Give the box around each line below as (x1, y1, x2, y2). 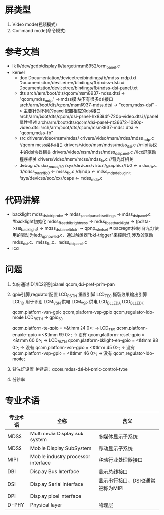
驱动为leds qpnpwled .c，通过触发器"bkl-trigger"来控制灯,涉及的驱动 (20, 232, 153, 239)
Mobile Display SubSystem (30, 445, 92, 452)
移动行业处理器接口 (98, 456, 143, 463)
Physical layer (30, 501, 62, 508)
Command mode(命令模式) (12, 27, 66, 33)
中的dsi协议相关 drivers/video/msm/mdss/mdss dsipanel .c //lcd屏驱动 (19, 149, 156, 156)
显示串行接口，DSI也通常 (98, 477, 156, 484)
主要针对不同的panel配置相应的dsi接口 (23, 108, 101, 114)
